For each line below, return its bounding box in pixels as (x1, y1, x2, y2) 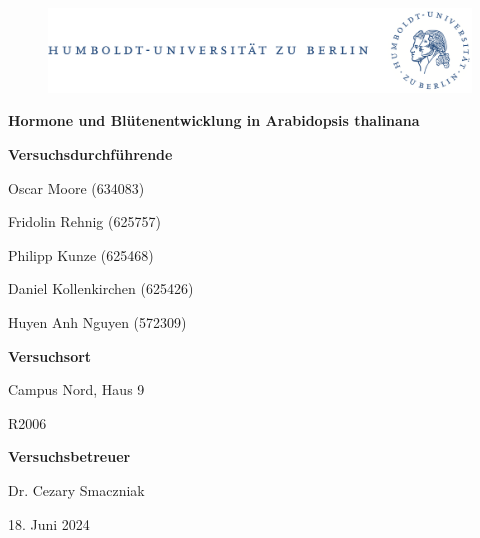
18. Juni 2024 (8, 513, 90, 534)
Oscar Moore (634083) (8, 177, 145, 198)
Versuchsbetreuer (8, 446, 131, 467)
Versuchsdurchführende (8, 144, 173, 165)
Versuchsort (8, 345, 92, 366)
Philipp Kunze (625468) (8, 244, 154, 265)
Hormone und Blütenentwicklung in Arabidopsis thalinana (8, 110, 420, 131)
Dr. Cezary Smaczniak (8, 480, 145, 500)
